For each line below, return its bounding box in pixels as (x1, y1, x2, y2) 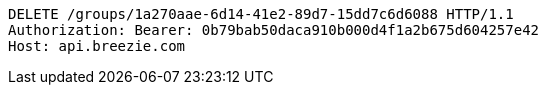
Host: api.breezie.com (8, 38, 186, 54)
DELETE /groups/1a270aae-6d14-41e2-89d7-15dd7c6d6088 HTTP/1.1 (8, 6, 514, 22)
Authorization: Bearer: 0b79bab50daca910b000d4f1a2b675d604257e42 (8, 22, 540, 38)
